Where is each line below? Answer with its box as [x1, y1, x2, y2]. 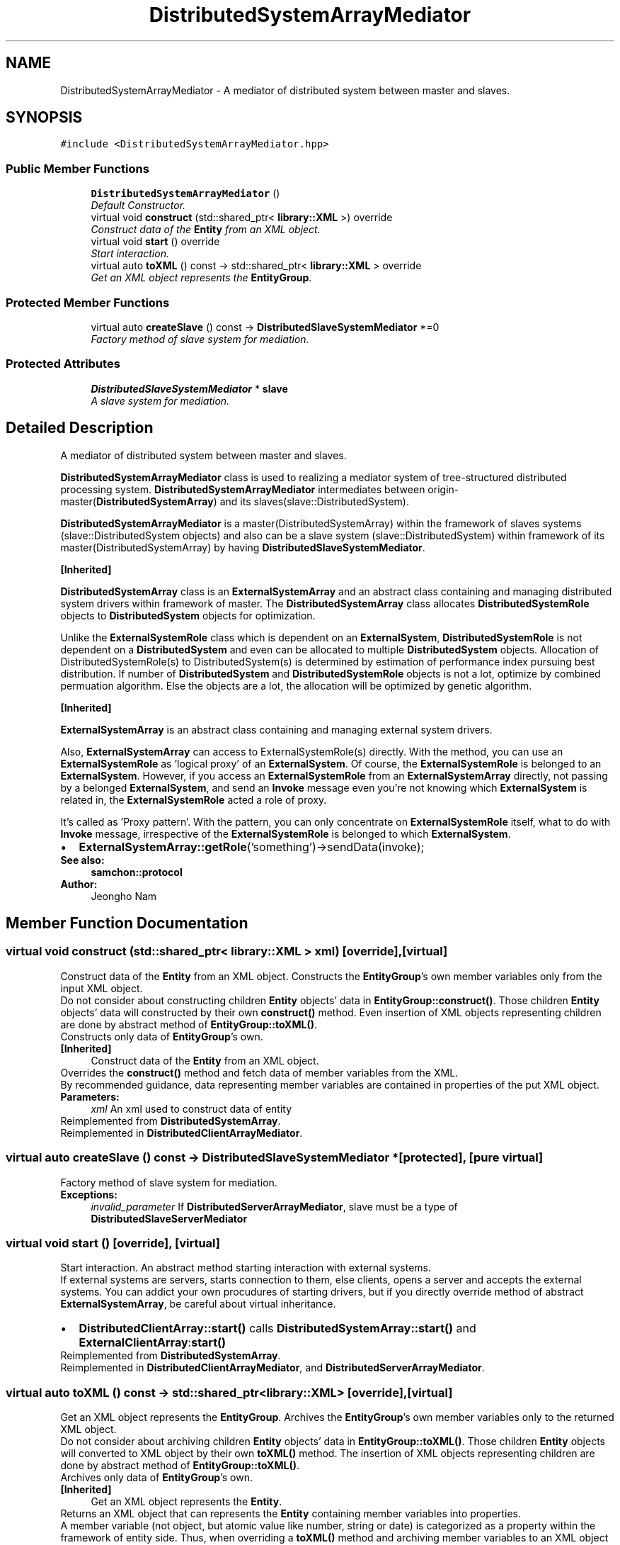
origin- [427, 483, 459, 495]
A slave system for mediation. [91, 394, 230, 407]
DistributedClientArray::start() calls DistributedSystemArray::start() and [79, 1321, 476, 1336]
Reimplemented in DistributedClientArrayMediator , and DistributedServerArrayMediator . [60, 1361, 485, 1374]
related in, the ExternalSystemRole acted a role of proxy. [60, 793, 327, 806]
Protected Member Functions [6, 295, 170, 310]
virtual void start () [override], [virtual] [6, 1235, 220, 1250]
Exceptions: [60, 1188, 117, 1201]
